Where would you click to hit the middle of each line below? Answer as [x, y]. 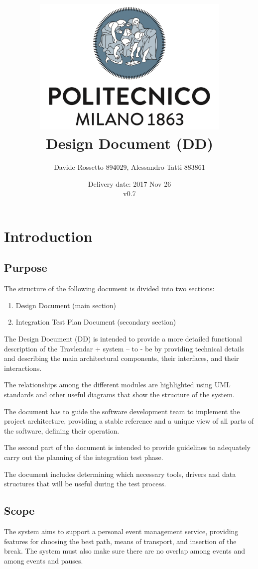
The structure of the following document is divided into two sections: [109, 288]
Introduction [48, 236]
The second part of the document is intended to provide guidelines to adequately [127, 447]
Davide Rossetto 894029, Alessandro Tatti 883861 [129, 167]
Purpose [26, 268]
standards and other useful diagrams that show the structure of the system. [119, 394]
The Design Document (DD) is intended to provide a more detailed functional [123, 339]
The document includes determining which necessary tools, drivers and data [120, 474]
